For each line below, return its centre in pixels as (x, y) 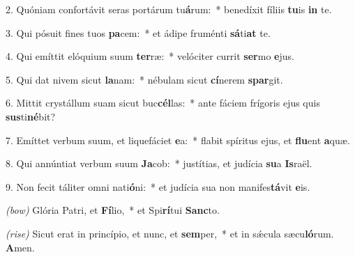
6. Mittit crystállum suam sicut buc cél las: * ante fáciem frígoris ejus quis (163, 103)
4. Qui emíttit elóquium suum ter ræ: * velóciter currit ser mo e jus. (150, 56)
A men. (20, 247)
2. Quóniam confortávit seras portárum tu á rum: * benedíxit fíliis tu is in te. (169, 9)
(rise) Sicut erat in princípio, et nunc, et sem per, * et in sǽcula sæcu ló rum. (170, 233)
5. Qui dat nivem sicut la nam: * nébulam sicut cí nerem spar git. (144, 79)
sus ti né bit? (31, 116)
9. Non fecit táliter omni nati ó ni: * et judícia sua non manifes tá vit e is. (158, 186)
